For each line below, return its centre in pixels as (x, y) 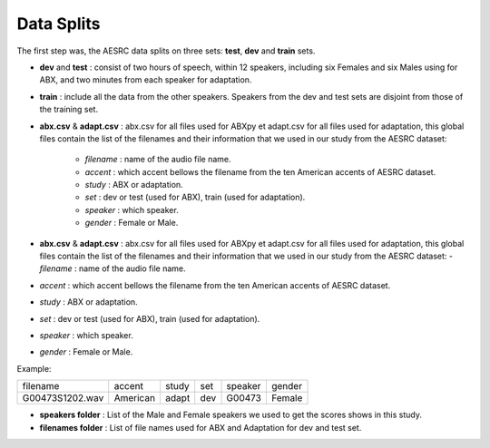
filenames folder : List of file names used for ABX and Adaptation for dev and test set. (201, 427)
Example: (34, 368)
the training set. (69, 110)
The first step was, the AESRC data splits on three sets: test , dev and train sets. (166, 51)
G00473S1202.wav (63, 398)
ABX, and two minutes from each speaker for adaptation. (146, 80)
